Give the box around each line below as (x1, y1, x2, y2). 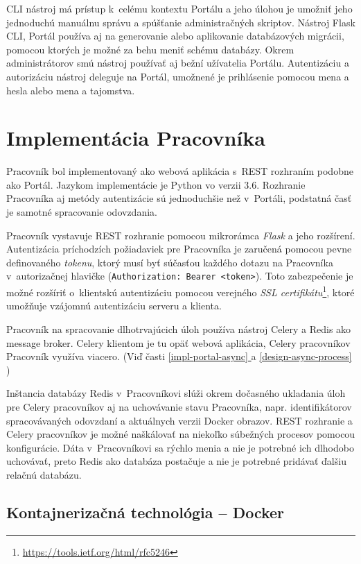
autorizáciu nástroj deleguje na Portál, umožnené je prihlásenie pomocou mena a (6, 69, 349, 83)
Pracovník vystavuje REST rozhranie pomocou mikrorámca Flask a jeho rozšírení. (6, 228, 355, 242)
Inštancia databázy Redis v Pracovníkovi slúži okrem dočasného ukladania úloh (6, 386, 346, 400)
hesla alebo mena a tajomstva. (6, 83, 135, 97)
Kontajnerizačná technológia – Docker (6, 501, 285, 522)
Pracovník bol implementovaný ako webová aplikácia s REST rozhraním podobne (6, 164, 353, 178)
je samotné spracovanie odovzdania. (6, 205, 157, 219)
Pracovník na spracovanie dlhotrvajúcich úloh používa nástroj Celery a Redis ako (6, 321, 351, 336)
